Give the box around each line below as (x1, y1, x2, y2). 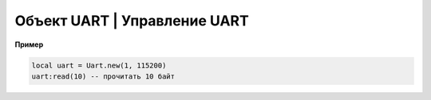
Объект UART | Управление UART (14, 12, 249, 29)
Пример (14, 40, 44, 49)
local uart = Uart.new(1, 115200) (31, 60, 167, 70)
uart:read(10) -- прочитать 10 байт (31, 71, 176, 81)
